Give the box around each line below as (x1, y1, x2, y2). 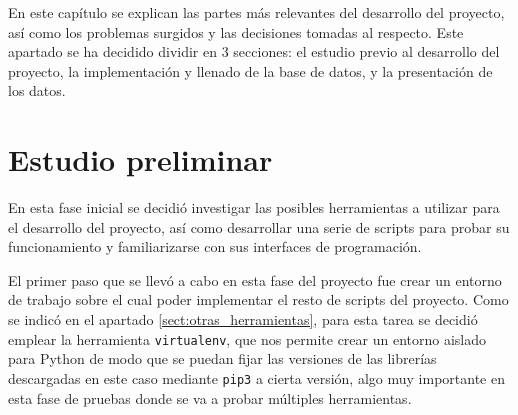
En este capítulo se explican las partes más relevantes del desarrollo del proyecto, (8, 2, 505, 22)
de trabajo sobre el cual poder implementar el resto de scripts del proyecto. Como (8, 289, 509, 310)
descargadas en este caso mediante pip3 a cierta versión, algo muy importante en (8, 367, 505, 388)
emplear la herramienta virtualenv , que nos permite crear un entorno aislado (8, 328, 487, 349)
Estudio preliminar (8, 139, 273, 180)
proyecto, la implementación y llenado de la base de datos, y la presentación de (8, 60, 493, 81)
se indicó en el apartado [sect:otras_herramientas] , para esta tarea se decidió (8, 309, 478, 330)
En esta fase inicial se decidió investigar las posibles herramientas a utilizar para (8, 197, 500, 218)
